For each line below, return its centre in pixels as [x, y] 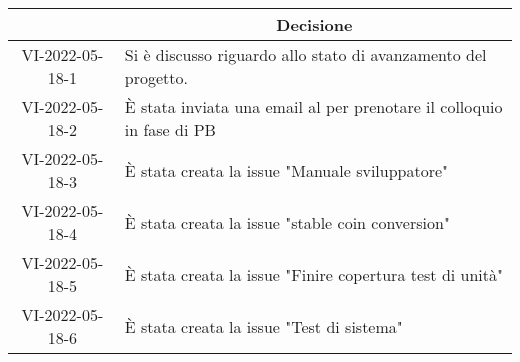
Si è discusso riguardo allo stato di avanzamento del [305, 54]
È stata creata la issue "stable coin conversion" [287, 222]
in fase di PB [170, 129]
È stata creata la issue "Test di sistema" [263, 326]
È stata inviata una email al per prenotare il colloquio [313, 106]
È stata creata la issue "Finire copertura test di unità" [314, 274]
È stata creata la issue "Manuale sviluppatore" [286, 170]
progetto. [156, 77]
